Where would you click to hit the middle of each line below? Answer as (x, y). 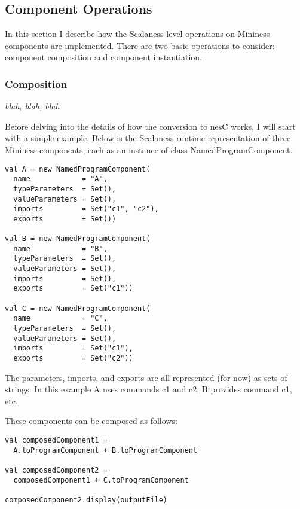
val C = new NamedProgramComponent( (78, 308)
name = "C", (60, 318)
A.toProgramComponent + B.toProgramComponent (105, 450)
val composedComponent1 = (56, 441)
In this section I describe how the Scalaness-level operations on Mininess (137, 34)
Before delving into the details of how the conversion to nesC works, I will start (150, 126)
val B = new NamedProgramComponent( (78, 239)
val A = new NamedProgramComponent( (78, 169)
